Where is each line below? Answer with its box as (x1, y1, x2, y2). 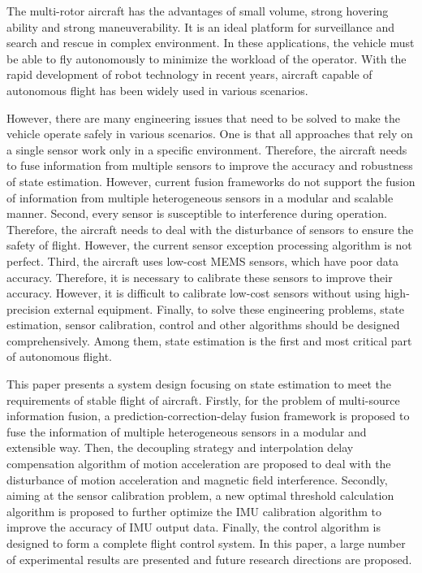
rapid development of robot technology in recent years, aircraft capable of (6, 66, 372, 83)
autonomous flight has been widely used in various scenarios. (6, 81, 308, 98)
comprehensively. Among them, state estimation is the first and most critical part (6, 332, 412, 349)
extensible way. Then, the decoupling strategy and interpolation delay (6, 439, 354, 456)
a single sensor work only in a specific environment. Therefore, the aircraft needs (6, 141, 407, 158)
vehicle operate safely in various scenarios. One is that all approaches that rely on (6, 125, 413, 142)
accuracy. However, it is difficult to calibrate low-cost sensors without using (6, 284, 381, 302)
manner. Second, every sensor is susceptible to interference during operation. (6, 205, 387, 222)
